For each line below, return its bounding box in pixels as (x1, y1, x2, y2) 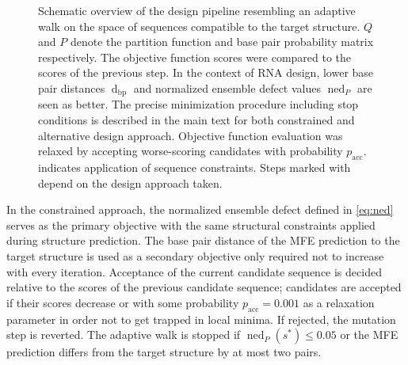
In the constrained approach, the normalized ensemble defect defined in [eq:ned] (6, 201, 394, 218)
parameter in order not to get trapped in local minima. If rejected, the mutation (6, 310, 396, 327)
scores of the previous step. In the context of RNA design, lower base (38, 64, 374, 81)
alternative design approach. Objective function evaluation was (38, 127, 343, 143)
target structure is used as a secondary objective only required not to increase (6, 247, 384, 264)
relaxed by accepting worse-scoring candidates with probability (38, 143, 343, 159)
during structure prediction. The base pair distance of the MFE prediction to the (6, 232, 400, 249)
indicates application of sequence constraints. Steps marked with (38, 159, 351, 175)
